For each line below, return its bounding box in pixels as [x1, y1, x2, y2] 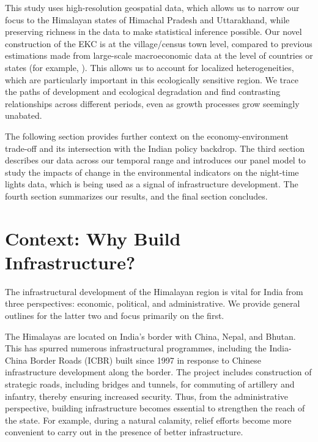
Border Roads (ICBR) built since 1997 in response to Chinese [30, 353, 261, 366]
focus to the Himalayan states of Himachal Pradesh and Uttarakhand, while [5, 13, 290, 26]
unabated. [5, 109, 42, 122]
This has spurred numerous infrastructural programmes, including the [5, 342, 267, 354]
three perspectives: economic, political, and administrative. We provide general [5, 297, 300, 310]
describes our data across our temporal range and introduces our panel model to [5, 154, 306, 167]
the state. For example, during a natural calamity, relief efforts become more [5, 413, 292, 426]
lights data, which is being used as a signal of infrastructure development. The [5, 178, 298, 190]
